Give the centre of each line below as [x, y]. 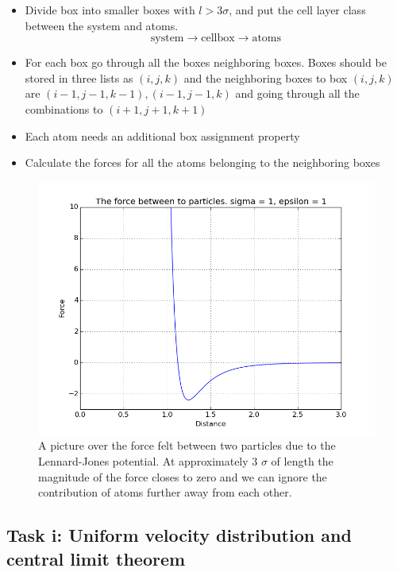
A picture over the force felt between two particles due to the [187, 445]
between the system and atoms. [102, 25]
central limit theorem [96, 558]
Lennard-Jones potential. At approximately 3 [148, 460]
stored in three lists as [79, 77]
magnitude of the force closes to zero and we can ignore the [183, 476]
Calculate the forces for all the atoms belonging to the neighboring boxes [202, 162]
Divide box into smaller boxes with [110, 10]
